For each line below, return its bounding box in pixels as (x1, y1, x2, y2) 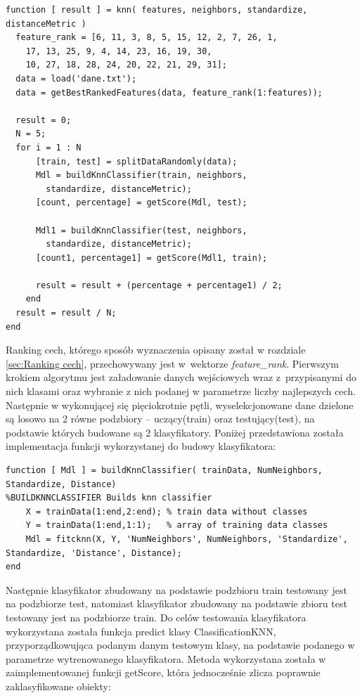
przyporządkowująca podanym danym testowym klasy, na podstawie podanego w (6, 638, 355, 652)
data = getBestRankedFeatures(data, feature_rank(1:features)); (15, 87, 323, 98)
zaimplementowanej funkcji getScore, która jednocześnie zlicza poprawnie (6, 665, 321, 680)
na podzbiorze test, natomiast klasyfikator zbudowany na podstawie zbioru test (6, 596, 347, 611)
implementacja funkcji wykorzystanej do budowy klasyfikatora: (6, 439, 276, 453)
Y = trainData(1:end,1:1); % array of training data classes (25, 520, 328, 531)
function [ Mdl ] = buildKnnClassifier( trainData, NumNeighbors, (6, 465, 323, 475)
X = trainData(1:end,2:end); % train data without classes (25, 506, 308, 517)
